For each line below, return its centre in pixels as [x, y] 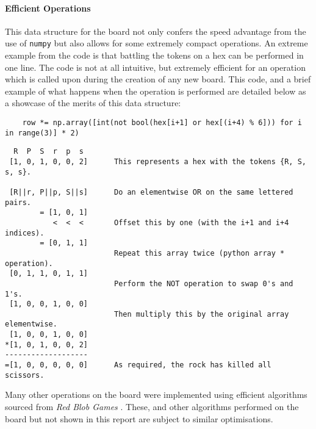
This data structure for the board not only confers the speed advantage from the [156, 31]
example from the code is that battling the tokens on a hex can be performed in [154, 55]
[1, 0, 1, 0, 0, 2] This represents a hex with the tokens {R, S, [158, 161]
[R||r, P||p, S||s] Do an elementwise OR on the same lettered [151, 192]
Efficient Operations [48, 8]
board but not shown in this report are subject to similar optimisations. [139, 418]
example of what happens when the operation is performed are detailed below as [156, 91]
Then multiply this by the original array [201, 314]
